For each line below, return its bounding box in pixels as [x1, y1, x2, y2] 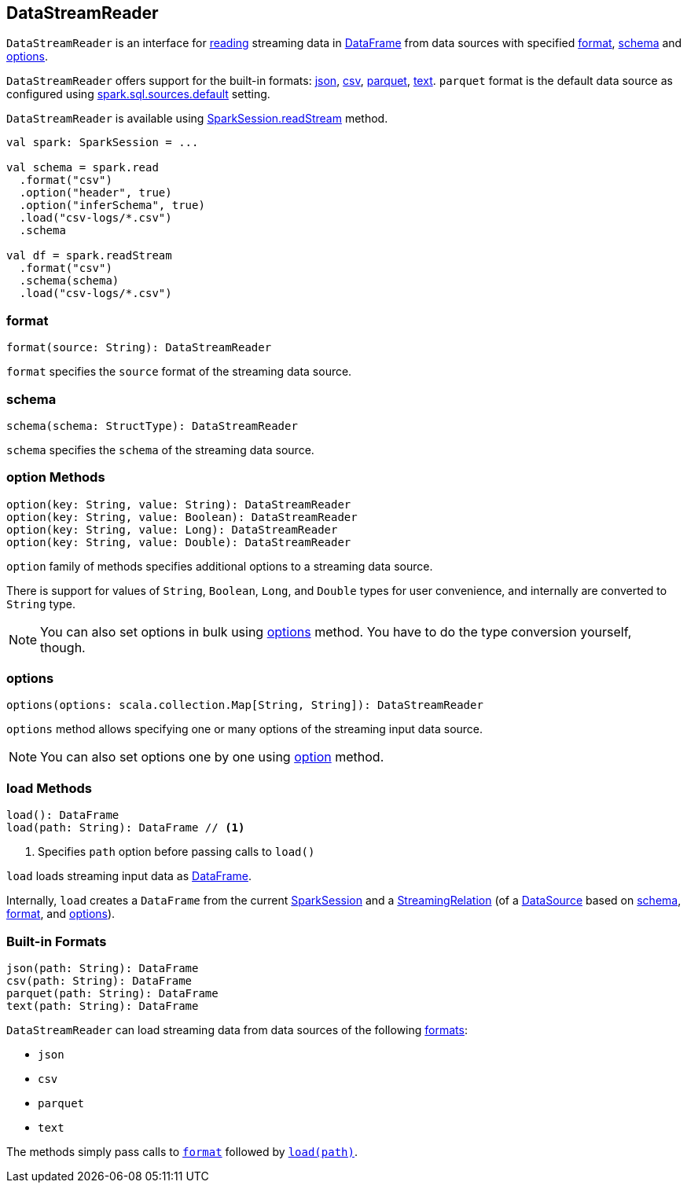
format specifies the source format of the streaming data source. [6, 365, 352, 379]
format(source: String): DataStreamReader [6, 341, 272, 354]
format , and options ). [6, 907, 116, 921]
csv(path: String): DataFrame [6, 974, 193, 987]
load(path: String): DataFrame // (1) [6, 821, 245, 835]
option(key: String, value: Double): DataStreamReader [6, 535, 351, 549]
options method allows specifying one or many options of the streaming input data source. [6, 722, 483, 736]
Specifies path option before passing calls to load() [38, 845, 315, 859]
